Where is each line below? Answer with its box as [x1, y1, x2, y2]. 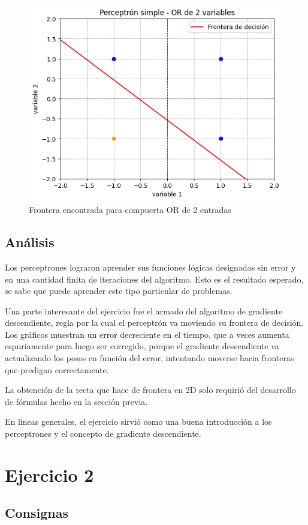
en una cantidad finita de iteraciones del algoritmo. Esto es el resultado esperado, [5, 272, 304, 285]
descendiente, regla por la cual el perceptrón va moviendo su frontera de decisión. [5, 316, 304, 329]
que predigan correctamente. [5, 363, 109, 376]
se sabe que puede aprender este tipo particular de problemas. [5, 284, 232, 297]
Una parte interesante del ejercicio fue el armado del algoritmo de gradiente [5, 304, 283, 317]
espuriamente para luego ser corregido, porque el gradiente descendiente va [5, 340, 279, 352]
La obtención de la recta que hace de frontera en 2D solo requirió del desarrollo [5, 383, 296, 396]
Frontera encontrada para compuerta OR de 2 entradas [29, 203, 231, 216]
